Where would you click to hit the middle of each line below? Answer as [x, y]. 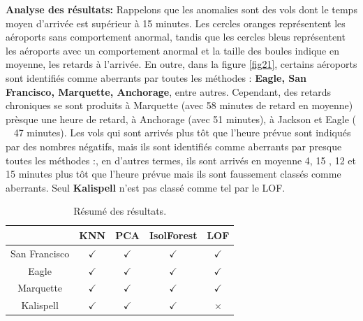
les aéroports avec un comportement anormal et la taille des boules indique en [172, 50]
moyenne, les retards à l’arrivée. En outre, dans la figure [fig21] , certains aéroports [181, 64]
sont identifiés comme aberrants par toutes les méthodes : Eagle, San [156, 77]
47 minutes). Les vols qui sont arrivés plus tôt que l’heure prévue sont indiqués [182, 133]
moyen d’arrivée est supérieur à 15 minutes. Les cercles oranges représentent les [176, 23]
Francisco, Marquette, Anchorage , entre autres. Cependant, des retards [168, 91]
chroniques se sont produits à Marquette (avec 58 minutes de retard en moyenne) [179, 105]
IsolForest [173, 235]
